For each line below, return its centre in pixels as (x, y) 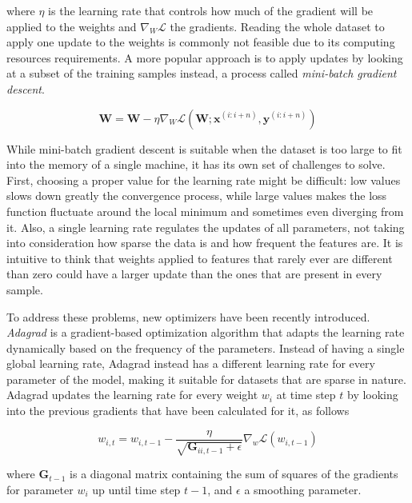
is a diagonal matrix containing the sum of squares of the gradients (234, 474)
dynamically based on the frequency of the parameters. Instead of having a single (206, 347)
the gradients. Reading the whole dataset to (277, 26)
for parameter (40, 489)
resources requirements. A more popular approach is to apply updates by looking (205, 57)
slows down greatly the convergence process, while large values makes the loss (197, 196)
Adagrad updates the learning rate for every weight (132, 395)
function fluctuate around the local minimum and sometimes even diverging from (205, 211)
